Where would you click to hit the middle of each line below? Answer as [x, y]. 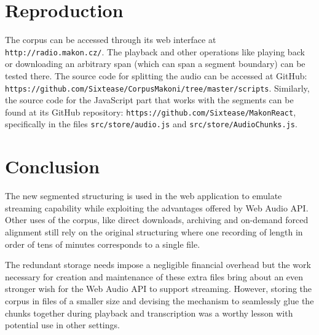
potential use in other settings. [62, 325]
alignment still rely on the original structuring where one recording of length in [154, 232]
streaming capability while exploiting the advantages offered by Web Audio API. [157, 207]
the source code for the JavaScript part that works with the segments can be [149, 100]
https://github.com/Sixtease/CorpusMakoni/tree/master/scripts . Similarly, [157, 88]
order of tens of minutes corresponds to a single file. [103, 244]
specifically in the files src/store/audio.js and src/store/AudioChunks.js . [151, 124]
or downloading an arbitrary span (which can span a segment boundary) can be [155, 64]
